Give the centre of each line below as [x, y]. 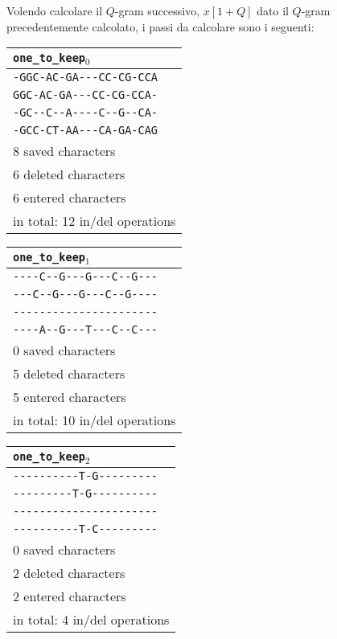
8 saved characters [64, 151]
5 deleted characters [69, 374]
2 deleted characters [69, 573]
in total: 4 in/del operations [91, 619]
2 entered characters [70, 596]
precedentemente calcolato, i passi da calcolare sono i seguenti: [160, 26]
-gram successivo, [157, 10]
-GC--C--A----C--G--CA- [86, 113]
